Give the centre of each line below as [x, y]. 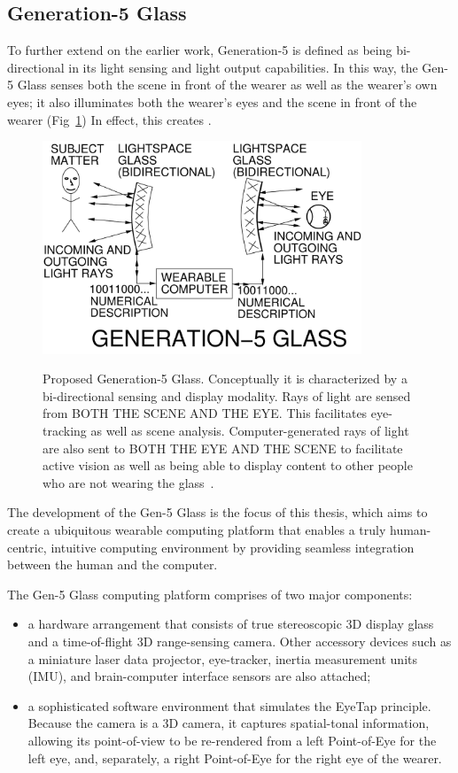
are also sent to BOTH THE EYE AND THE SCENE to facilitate [223, 448]
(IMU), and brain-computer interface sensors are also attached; [199, 676]
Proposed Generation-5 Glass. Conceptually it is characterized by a [225, 379]
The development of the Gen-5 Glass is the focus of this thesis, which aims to [217, 512]
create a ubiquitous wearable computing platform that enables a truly [197, 529]
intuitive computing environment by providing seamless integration [233, 547]
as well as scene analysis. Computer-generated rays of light [250, 431]
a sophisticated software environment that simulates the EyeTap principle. [229, 705]
